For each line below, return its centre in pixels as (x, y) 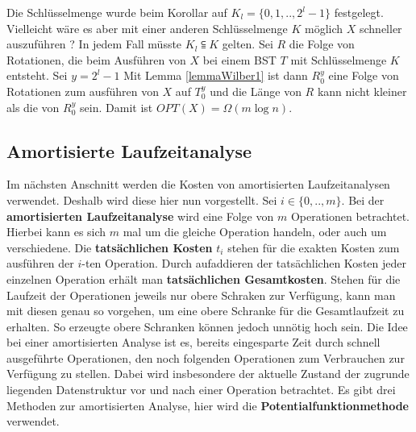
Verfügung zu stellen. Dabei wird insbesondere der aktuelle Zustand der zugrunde (208, 374)
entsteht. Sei (37, 75)
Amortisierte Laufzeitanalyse (129, 150)
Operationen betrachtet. (350, 216)
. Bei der (363, 199)
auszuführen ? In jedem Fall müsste (94, 44)
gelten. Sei (248, 44)
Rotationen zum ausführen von (83, 91)
